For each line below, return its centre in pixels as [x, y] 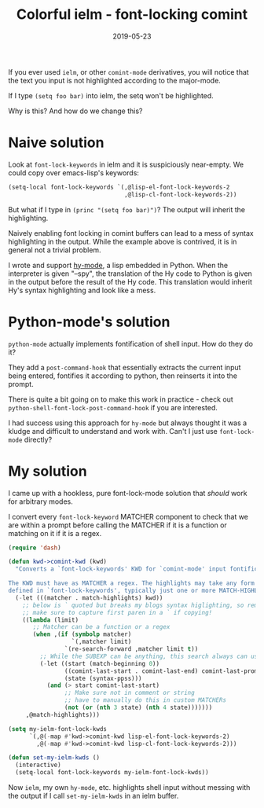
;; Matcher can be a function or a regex [101, 627]
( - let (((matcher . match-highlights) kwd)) [89, 598]
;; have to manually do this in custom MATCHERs [145, 700]
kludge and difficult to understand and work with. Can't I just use [113, 431]
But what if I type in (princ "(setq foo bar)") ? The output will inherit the [127, 209]
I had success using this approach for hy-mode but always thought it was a [128, 423]
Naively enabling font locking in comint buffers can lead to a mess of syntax [131, 233]
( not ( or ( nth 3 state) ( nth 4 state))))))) [138, 707]
